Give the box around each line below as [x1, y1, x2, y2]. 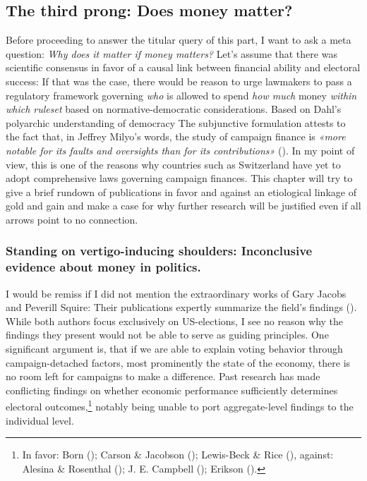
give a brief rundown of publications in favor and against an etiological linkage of [6, 184, 356, 199]
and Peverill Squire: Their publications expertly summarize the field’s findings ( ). [6, 300, 357, 315]
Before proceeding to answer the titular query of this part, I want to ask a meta [6, 32, 351, 47]
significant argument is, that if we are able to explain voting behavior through [6, 341, 343, 356]
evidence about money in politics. [6, 258, 201, 276]
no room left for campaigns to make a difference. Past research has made [6, 369, 320, 384]
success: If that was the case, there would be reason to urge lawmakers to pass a [6, 73, 352, 88]
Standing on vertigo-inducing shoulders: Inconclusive [6, 242, 313, 260]
